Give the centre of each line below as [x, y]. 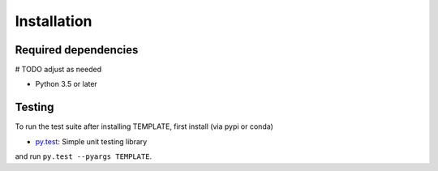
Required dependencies [77, 50]
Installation [54, 21]
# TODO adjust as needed [58, 70]
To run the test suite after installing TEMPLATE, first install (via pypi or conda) [144, 126]
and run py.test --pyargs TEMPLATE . [84, 156]
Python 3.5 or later [66, 84]
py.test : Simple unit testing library [91, 141]
